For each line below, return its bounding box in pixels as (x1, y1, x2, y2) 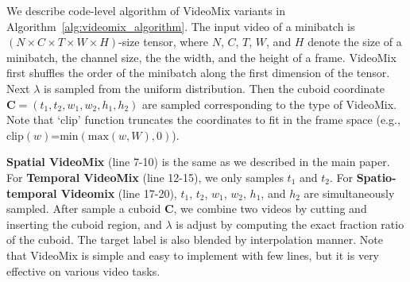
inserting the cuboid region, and (6, 215, 162, 232)
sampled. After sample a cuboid (6, 200, 161, 217)
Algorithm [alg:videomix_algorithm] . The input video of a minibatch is (6, 17, 355, 34)
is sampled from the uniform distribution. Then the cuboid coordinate (44, 79, 385, 96)
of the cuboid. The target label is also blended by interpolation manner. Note (6, 231, 383, 248)
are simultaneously (304, 184, 395, 201)
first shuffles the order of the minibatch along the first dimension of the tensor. (6, 64, 390, 81)
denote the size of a (307, 33, 402, 50)
